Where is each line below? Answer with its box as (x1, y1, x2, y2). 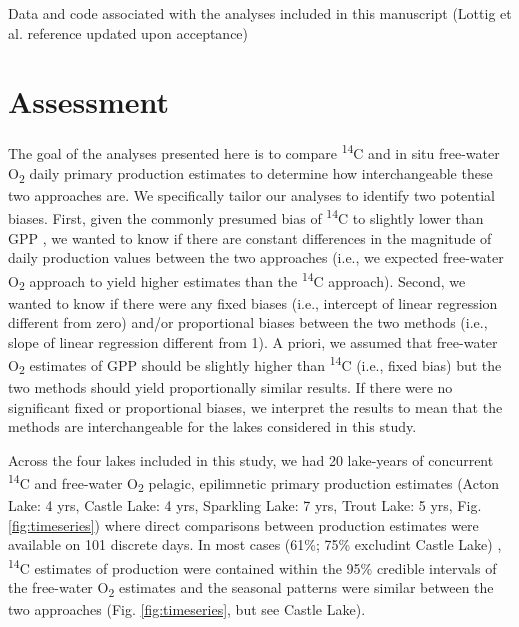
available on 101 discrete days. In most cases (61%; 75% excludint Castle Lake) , (8, 534, 502, 555)
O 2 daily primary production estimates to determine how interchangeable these (8, 162, 493, 186)
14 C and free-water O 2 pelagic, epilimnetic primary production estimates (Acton (8, 470, 500, 496)
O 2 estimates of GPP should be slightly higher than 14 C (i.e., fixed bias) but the (8, 352, 502, 378)
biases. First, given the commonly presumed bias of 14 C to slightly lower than (8, 205, 484, 228)
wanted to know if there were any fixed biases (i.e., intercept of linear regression (8, 292, 498, 313)
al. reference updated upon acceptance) (8, 22, 249, 43)
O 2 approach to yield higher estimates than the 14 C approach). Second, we (8, 267, 466, 294)
